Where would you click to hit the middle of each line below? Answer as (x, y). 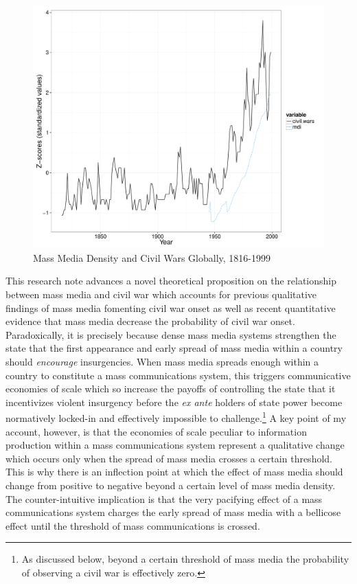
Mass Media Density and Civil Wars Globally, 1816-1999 (152, 257)
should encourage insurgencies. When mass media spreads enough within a (162, 361)
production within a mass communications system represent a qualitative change (175, 445)
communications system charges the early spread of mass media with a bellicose (173, 512)
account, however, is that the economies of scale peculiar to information (156, 431)
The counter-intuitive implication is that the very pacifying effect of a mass (164, 498)
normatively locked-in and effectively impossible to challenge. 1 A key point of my (176, 417)
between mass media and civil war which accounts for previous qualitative (161, 294)
